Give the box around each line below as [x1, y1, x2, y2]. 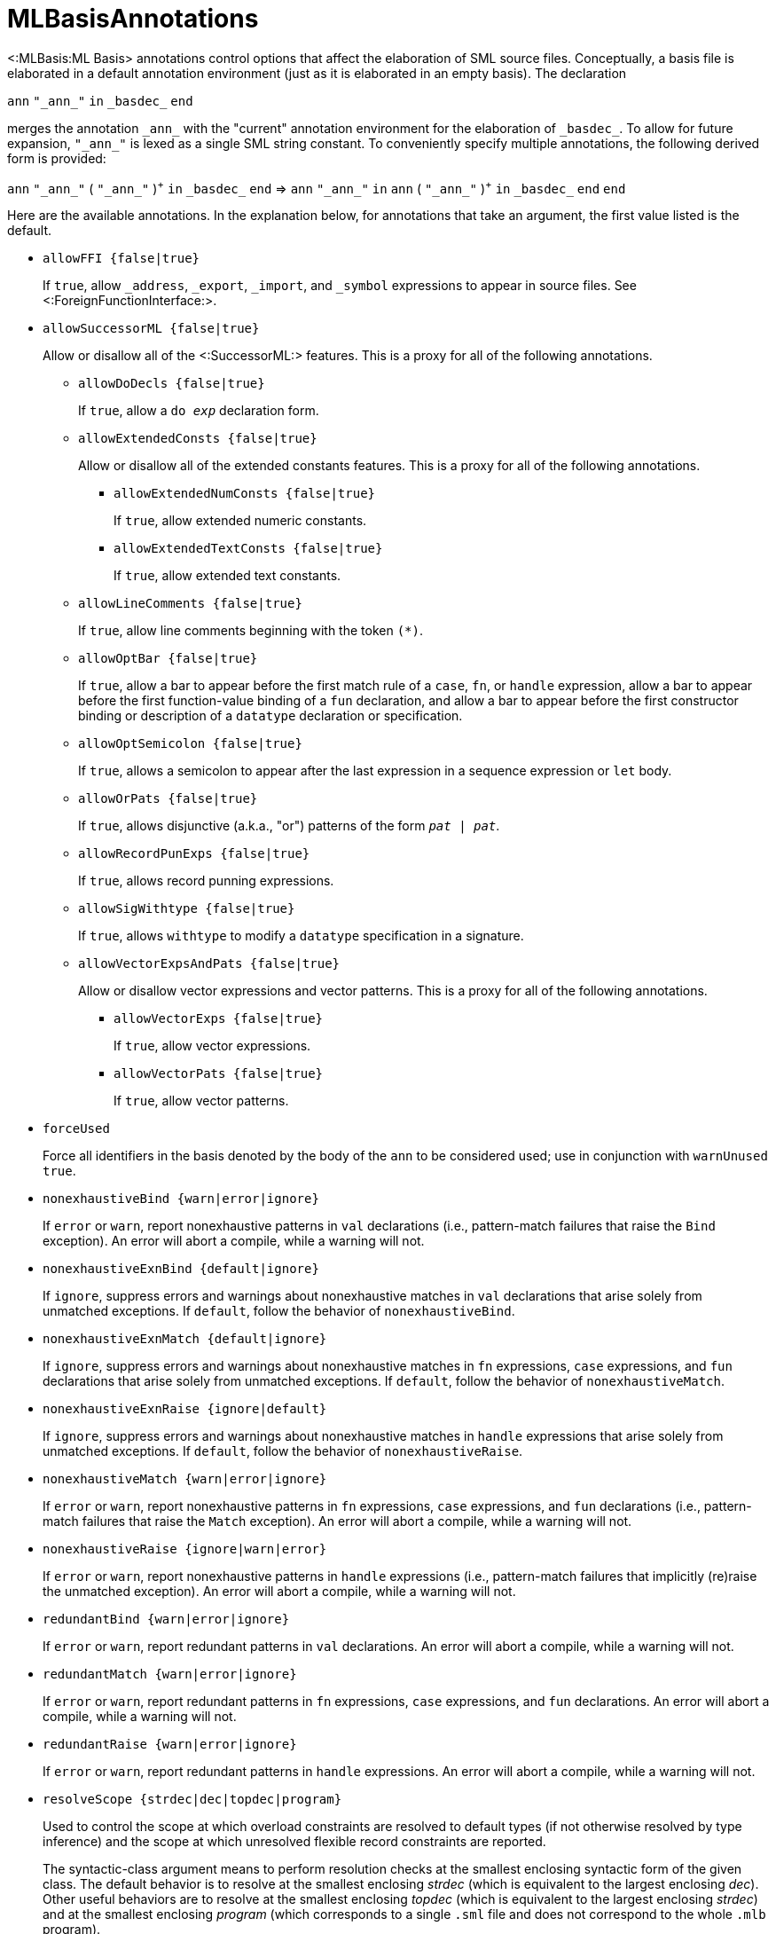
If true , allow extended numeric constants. [114, 513, 367, 529]
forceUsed [43, 1121, 110, 1136]
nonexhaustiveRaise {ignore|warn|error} [43, 1542, 327, 1557]
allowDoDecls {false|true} [78, 376, 265, 391]
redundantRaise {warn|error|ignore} [43, 1737, 297, 1752]
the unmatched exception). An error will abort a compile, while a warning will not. [43, 1584, 516, 1600]
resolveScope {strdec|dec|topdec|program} [43, 1792, 342, 1807]
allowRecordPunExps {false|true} [78, 846, 310, 861]
